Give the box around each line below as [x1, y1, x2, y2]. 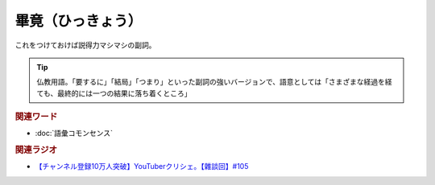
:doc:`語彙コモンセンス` [35, 129, 113, 138]
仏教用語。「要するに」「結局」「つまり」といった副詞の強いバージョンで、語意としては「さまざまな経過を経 [36, 77, 392, 87]
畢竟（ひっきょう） [14, 12, 143, 30]
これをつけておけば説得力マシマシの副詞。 [14, 40, 156, 50]
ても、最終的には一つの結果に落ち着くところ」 [36, 88, 192, 98]
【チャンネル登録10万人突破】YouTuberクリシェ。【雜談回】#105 [35, 162, 249, 171]
